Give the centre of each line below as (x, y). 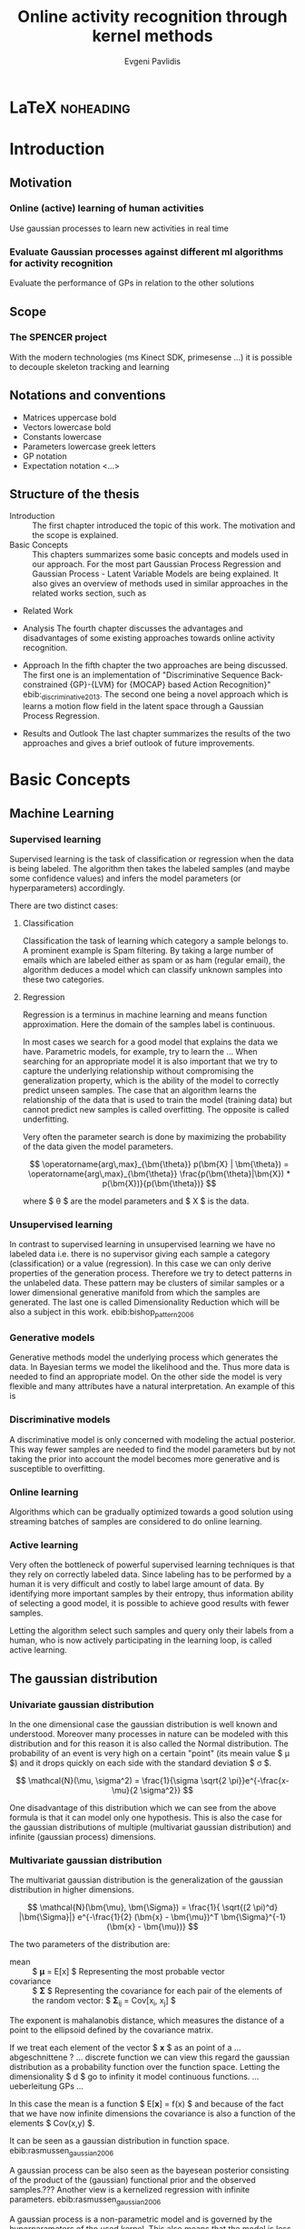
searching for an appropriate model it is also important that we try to (150, 1062)
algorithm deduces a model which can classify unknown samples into (152, 970)
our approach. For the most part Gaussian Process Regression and (157, 565)
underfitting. (46, 1119)
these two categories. (63, 980)
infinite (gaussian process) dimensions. (83, 1837)
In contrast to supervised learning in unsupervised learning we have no (143, 1244)
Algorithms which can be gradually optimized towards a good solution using (151, 1512)
